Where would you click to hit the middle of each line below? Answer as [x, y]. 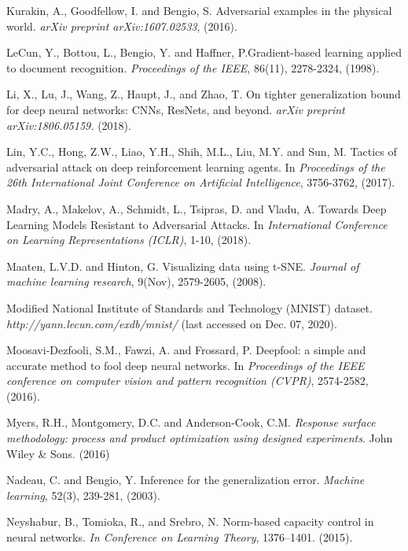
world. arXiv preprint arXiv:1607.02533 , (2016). [122, 26]
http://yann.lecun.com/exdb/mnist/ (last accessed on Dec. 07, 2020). [172, 323]
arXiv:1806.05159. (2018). [69, 125]
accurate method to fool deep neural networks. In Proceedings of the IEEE [186, 365]
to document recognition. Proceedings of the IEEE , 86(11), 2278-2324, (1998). [193, 67]
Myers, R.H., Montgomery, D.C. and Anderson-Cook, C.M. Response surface [191, 422]
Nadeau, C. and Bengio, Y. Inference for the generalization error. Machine [186, 480]
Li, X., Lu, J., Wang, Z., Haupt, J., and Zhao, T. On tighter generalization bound [204, 94]
